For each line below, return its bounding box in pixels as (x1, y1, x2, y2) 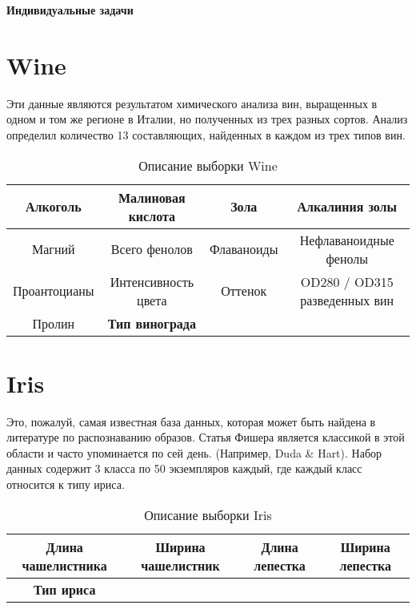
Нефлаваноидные (299, 230, 394, 249)
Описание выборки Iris (144, 505, 272, 524)
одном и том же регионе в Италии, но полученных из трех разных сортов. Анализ (6, 111, 408, 127)
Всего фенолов (110, 240, 193, 258)
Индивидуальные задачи (6, 2, 134, 18)
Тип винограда (107, 313, 196, 333)
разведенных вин (300, 290, 394, 309)
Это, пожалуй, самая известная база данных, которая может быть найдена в (6, 413, 376, 430)
